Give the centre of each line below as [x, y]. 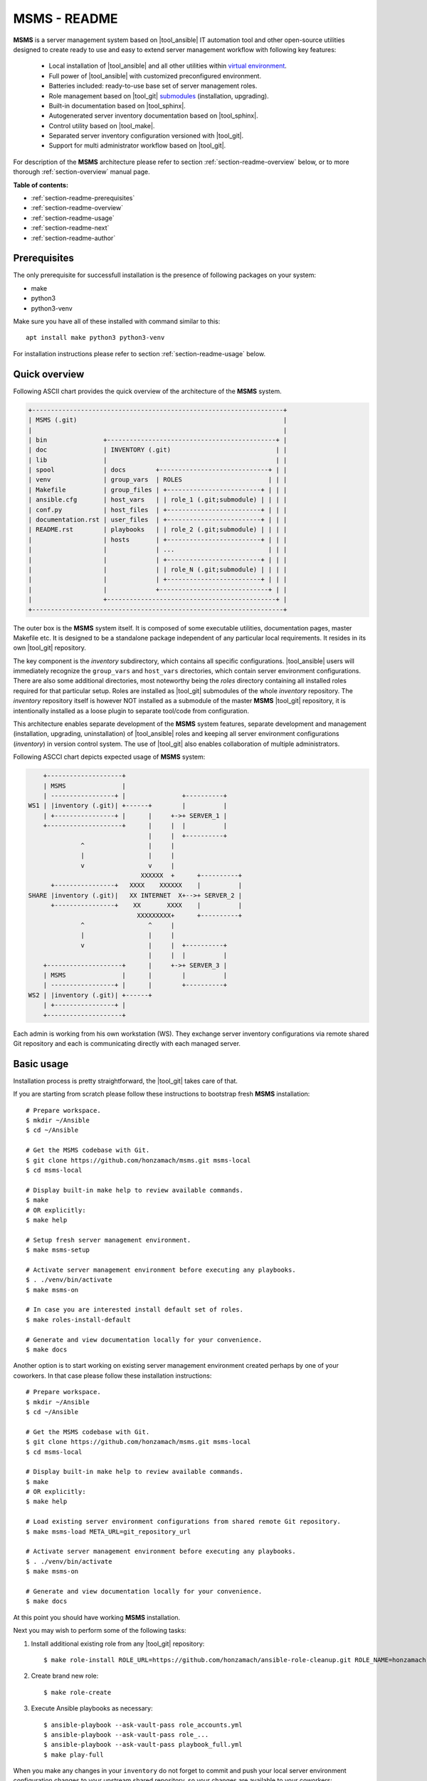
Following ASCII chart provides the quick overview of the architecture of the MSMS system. [147, 391]
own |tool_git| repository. [50, 648]
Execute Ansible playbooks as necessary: [92, 1708]
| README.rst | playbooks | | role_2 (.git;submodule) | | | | [158, 530]
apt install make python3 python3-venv [95, 338]
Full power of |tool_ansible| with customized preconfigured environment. [155, 76]
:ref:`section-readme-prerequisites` [83, 198]
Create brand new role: [65, 1676]
